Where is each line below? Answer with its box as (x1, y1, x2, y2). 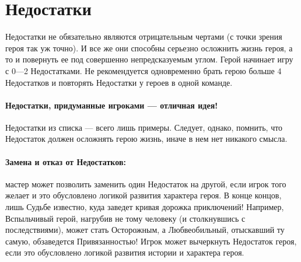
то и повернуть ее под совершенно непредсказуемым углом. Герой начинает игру (5, 53, 293, 65)
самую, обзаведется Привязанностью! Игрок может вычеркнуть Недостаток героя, (5, 235, 297, 247)
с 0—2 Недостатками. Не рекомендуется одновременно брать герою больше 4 (5, 64, 282, 76)
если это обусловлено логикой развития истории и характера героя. (5, 246, 244, 258)
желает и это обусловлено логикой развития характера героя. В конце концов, (5, 189, 282, 201)
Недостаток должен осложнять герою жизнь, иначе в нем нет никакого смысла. (5, 132, 288, 145)
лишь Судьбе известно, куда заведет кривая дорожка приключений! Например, (5, 201, 284, 213)
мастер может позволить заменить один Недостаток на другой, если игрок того (5, 177, 286, 190)
